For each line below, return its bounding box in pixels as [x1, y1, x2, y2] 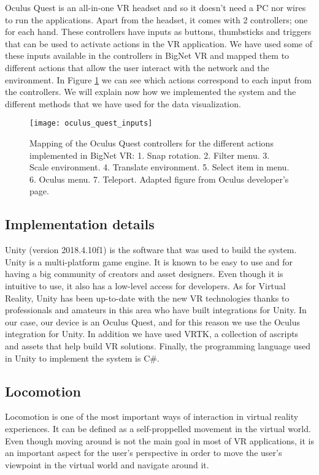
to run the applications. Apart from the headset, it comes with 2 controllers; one [5, 13, 308, 26]
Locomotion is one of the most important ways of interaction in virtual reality [5, 410, 299, 423]
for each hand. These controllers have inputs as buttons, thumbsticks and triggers [5, 25, 312, 38]
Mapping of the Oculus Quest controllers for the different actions [29, 137, 274, 149]
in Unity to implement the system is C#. [5, 351, 159, 364]
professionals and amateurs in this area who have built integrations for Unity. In [5, 303, 307, 316]
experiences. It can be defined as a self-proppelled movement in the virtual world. [5, 422, 311, 435]
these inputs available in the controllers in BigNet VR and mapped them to [5, 49, 290, 62]
